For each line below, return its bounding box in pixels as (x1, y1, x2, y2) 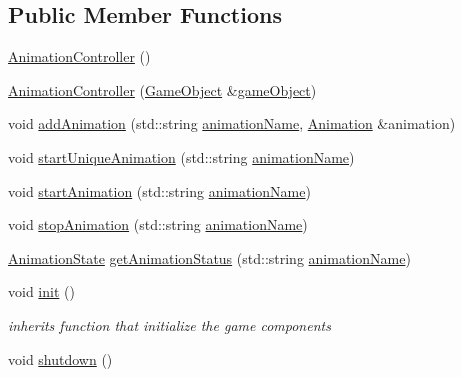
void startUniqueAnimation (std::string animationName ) (8, 146, 355, 167)
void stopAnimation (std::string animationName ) (8, 214, 308, 235)
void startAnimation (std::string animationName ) (8, 180, 311, 201)
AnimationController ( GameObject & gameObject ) (8, 79, 317, 100)
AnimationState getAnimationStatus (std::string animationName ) (8, 247, 411, 268)
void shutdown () (8, 348, 113, 369)
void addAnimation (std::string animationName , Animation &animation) (8, 113, 456, 134)
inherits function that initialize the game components (8, 314, 331, 335)
